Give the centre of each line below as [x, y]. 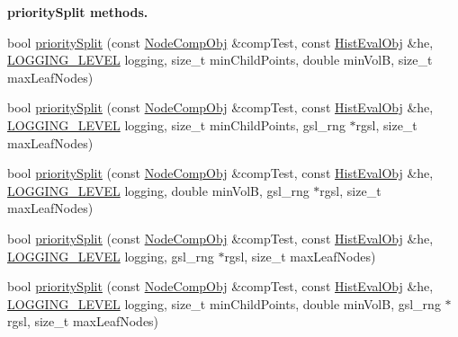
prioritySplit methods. [78, 12]
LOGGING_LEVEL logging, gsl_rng [111, 256]
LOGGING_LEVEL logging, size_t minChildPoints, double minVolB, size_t [220, 60]
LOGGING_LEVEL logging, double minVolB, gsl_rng [158, 190]
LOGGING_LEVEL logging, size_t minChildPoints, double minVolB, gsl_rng [224, 303]
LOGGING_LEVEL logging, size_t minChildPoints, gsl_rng [176, 124]
